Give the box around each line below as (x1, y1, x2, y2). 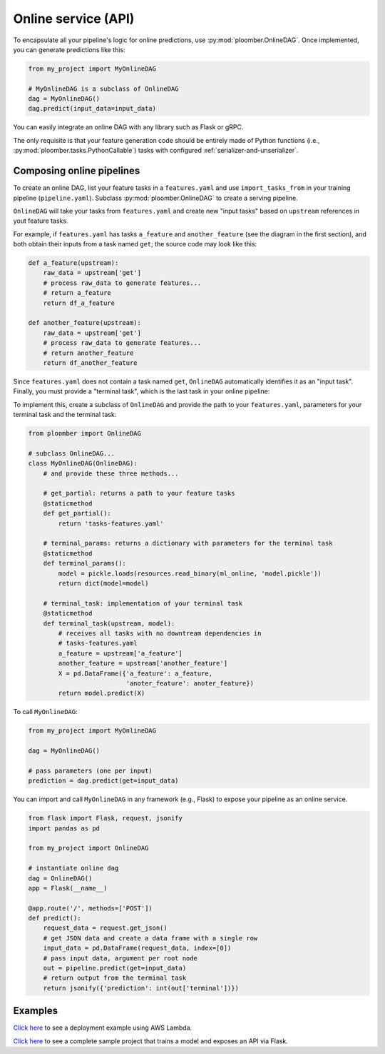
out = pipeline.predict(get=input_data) (43, 964, 187, 973)
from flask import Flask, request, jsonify (28, 814, 183, 823)
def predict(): (28, 914, 81, 923)
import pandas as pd (28, 824, 100, 832)
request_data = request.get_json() (43, 924, 168, 932)
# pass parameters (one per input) (28, 766, 153, 775)
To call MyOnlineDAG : (13, 708, 78, 716)
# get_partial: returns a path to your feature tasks (43, 489, 235, 498)
